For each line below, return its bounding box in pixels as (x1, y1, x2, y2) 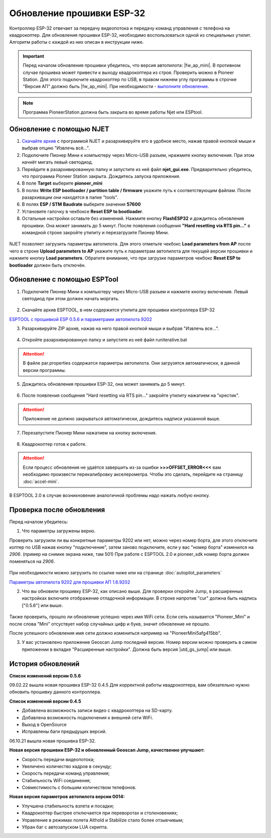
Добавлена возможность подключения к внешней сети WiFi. (22, 714, 153, 720)
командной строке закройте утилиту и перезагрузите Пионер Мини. (22, 229, 169, 236)
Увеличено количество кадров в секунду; (22, 763, 112, 769)
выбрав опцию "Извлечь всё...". (22, 145, 90, 151)
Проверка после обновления (9, 506, 105, 514)
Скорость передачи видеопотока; (22, 756, 95, 762)
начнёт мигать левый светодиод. (22, 159, 93, 165)
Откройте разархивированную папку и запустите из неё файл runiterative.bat (22, 337, 188, 343)
